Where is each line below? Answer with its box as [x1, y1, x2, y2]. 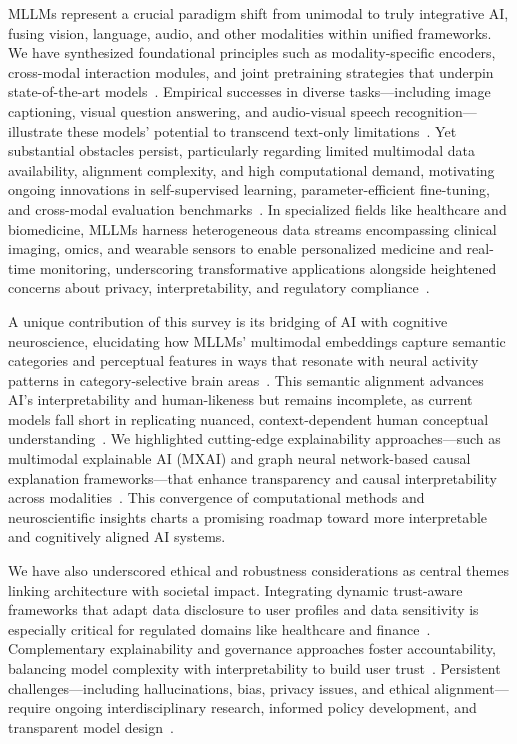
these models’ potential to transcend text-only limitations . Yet [67, 120, 457, 141]
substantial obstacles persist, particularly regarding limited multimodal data [8, 140, 475, 161]
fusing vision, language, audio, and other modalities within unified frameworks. [8, 22, 492, 43]
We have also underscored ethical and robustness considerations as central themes [8, 560, 509, 581]
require [8, 697, 51, 718]
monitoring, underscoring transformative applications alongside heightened [39, 257, 497, 278]
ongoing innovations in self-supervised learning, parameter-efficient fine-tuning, [8, 179, 490, 200]
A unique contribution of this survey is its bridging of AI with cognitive [8, 310, 448, 331]
